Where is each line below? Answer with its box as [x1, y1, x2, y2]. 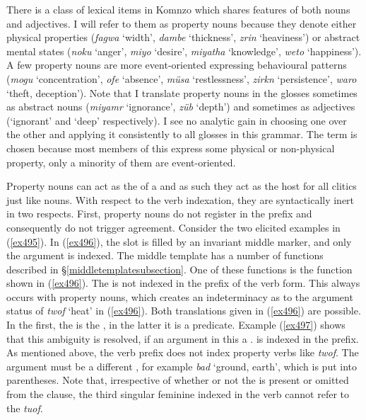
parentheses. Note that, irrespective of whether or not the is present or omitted [6, 373, 349, 387]
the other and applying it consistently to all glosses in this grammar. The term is [6, 127, 358, 142]
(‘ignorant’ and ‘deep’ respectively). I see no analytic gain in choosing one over [6, 113, 347, 127]
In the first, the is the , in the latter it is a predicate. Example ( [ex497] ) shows [6, 317, 346, 332]
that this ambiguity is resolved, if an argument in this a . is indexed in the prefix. [6, 331, 359, 346]
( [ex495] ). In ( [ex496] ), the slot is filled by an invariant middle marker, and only [6, 234, 352, 249]
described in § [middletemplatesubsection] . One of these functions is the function [6, 261, 353, 276]
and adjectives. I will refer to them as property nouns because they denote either [6, 16, 357, 30]
